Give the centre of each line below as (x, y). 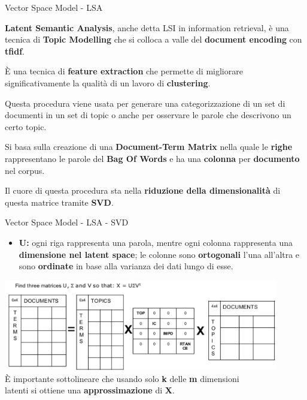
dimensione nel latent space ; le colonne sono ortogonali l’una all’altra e (159, 254)
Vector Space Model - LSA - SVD (67, 222)
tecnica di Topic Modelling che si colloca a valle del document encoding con (153, 39)
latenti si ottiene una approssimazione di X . (90, 390)
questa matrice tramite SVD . (59, 202)
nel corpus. (25, 170)
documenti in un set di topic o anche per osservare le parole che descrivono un (148, 115)
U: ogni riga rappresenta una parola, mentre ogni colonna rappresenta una (156, 242)
